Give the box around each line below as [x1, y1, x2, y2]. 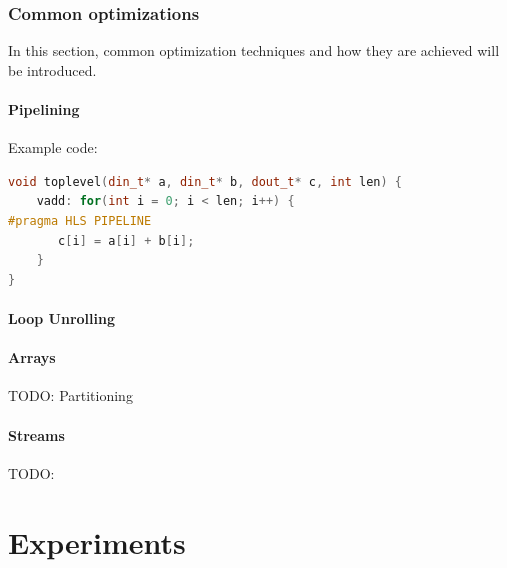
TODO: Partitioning [8, 385, 133, 406]
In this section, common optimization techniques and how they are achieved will [8, 40, 500, 61]
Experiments [8, 521, 186, 562]
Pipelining [8, 99, 80, 119]
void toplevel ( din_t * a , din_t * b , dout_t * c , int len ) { [8, 174, 402, 189]
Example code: [8, 137, 98, 158]
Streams [8, 424, 65, 445]
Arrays [8, 347, 56, 368]
